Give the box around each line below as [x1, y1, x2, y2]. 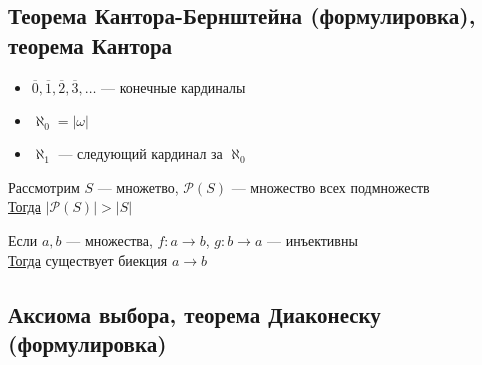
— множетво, [97, 176, 179, 197]
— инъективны [267, 229, 358, 250]
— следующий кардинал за [58, 143, 223, 164]
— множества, [66, 229, 153, 250]
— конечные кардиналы [101, 76, 246, 97]
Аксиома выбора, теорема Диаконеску [8, 298, 381, 329]
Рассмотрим [8, 176, 80, 197]
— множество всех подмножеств [231, 176, 430, 197]
